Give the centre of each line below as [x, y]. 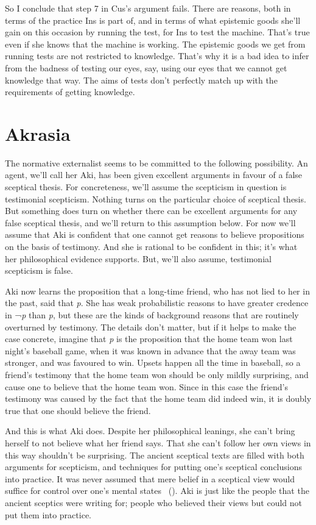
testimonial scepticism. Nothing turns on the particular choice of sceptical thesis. [156, 198]
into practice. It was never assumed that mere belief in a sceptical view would [150, 478]
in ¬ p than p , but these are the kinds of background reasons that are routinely [152, 315]
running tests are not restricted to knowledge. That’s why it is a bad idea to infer [157, 56]
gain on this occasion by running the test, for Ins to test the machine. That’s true [157, 32]
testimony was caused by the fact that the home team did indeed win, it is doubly [158, 398]
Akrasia [38, 133]
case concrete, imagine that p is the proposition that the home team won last [149, 339]
